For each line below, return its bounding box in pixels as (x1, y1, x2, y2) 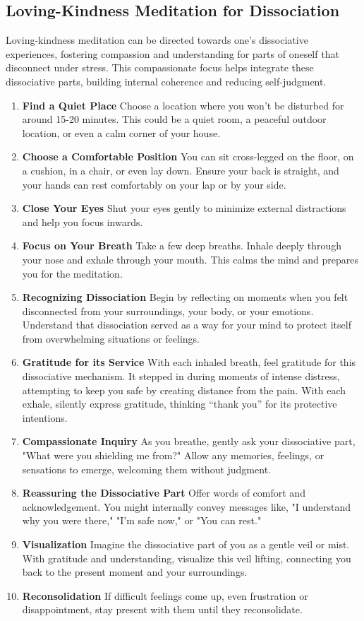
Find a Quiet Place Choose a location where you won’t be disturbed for (22, 97, 344, 112)
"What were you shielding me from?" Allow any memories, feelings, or (22, 448, 324, 463)
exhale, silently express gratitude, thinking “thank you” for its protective (22, 396, 337, 411)
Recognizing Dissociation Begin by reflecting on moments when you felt (22, 290, 348, 304)
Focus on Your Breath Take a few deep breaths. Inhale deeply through (22, 238, 342, 253)
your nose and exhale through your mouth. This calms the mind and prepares (22, 252, 358, 266)
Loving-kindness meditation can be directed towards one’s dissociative (6, 32, 308, 47)
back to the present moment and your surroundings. (22, 564, 248, 579)
